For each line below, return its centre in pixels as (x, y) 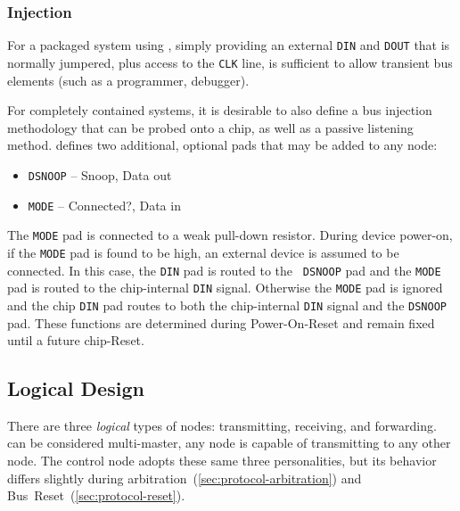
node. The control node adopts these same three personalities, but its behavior (222, 461)
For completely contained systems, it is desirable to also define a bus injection (220, 110)
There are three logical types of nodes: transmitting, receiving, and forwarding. (222, 425)
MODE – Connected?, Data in (104, 205)
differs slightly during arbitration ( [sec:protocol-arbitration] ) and (185, 478)
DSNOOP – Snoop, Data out (100, 174)
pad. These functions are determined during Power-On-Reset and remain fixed (221, 322)
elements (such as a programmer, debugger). (128, 80)
